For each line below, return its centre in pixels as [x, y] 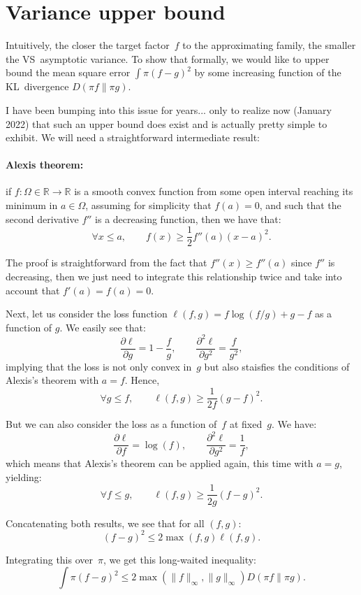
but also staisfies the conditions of [277, 366]
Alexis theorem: [45, 165]
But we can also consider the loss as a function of [111, 424]
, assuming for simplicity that [148, 205]
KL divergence [37, 86]
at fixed [246, 424]
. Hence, [142, 380]
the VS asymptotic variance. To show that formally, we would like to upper [168, 58]
